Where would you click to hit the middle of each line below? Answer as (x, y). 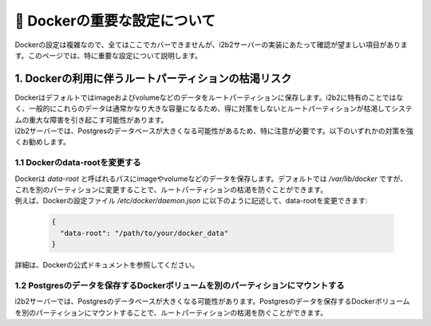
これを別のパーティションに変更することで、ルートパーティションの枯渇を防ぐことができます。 (171, 189)
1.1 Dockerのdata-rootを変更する (78, 163)
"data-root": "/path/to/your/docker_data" (144, 233)
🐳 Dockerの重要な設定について (115, 21)
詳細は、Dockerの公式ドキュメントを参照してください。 (107, 265)
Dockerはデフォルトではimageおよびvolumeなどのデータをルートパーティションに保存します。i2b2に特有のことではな (209, 97)
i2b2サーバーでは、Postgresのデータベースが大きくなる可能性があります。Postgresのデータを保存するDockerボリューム (212, 301)
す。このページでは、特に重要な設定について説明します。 (109, 55)
